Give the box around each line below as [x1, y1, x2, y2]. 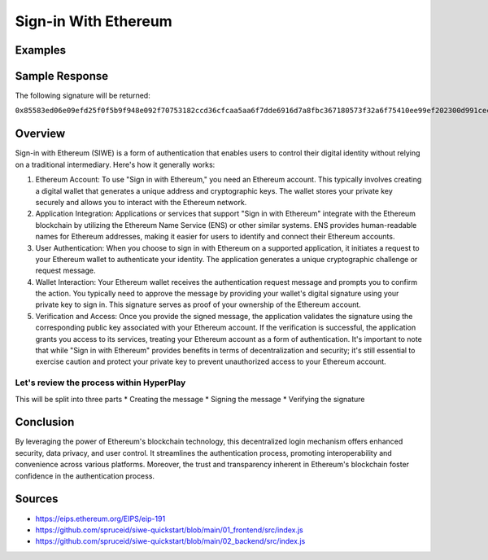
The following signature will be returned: [15, 90, 150, 101]
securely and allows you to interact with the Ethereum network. [35, 197, 247, 207]
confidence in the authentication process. [15, 470, 155, 480]
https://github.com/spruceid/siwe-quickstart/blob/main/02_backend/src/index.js [35, 536, 306, 546]
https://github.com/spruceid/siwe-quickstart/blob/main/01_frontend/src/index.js [35, 525, 304, 535]
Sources [15, 492, 59, 506]
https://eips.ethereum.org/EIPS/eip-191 [35, 514, 166, 523]
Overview [15, 127, 66, 141]
